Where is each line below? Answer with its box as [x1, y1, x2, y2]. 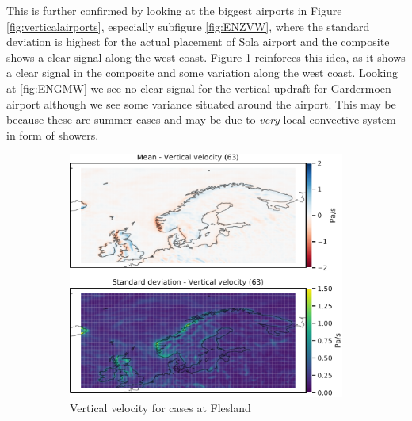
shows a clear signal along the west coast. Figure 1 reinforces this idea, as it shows [6, 48, 406, 65]
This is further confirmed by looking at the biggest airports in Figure [6, 2, 342, 18]
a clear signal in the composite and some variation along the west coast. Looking [6, 64, 399, 81]
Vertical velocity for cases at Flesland [70, 400, 251, 416]
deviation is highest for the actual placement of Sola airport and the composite [6, 33, 390, 50]
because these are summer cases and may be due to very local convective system [6, 111, 396, 128]
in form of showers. [6, 126, 99, 143]
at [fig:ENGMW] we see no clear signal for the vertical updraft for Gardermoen [6, 79, 391, 96]
